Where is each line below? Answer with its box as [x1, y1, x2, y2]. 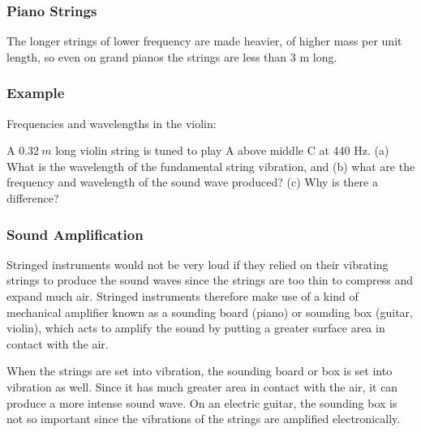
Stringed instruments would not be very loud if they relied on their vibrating [6, 255, 389, 272]
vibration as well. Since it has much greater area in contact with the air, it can [6, 378, 398, 395]
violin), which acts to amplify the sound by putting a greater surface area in [6, 319, 385, 336]
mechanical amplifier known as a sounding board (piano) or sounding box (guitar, [6, 303, 413, 320]
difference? [6, 190, 59, 206]
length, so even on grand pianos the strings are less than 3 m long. [6, 48, 337, 65]
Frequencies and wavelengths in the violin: [6, 114, 217, 131]
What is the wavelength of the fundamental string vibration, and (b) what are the [6, 157, 415, 174]
